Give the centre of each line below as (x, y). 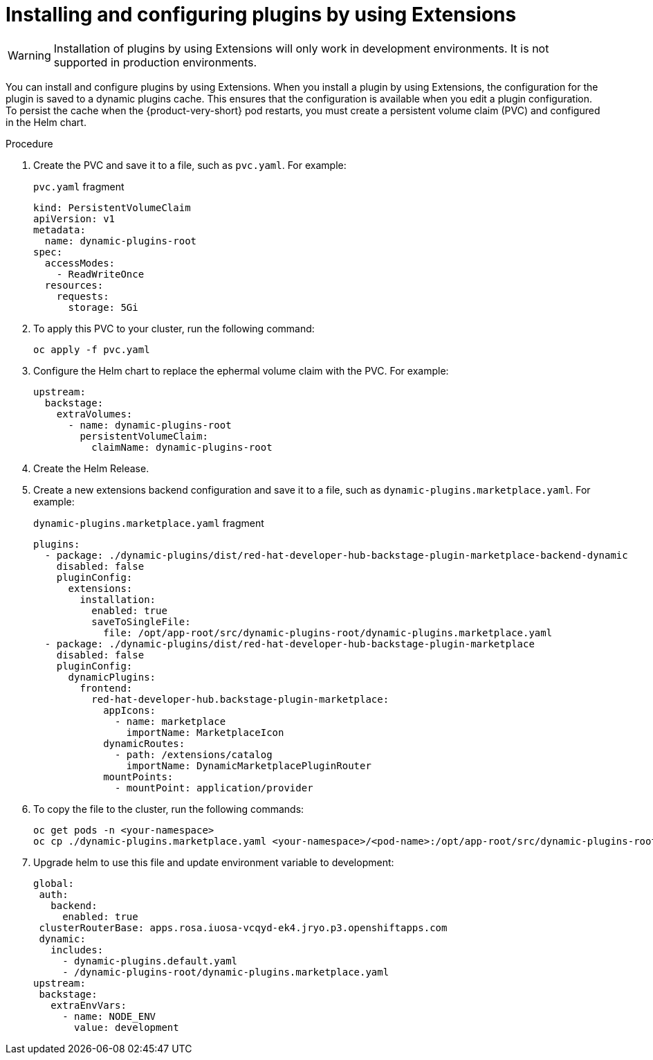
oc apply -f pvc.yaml (92, 349)
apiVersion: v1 (74, 218)
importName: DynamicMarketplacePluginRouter (249, 765)
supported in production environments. (155, 62)
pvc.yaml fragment (79, 186)
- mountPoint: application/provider (214, 788)
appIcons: (130, 710)
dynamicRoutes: (144, 743)
